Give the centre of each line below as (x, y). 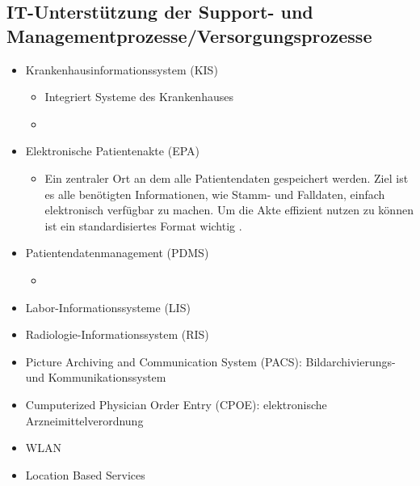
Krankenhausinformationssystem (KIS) (122, 69)
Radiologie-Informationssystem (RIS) (117, 334)
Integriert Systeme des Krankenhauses (139, 97)
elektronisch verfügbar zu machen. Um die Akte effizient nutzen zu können (229, 210)
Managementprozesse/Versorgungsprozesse (189, 35)
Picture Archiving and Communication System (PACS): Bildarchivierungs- (210, 361)
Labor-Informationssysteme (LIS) (108, 307)
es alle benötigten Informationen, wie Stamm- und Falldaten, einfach (215, 194)
